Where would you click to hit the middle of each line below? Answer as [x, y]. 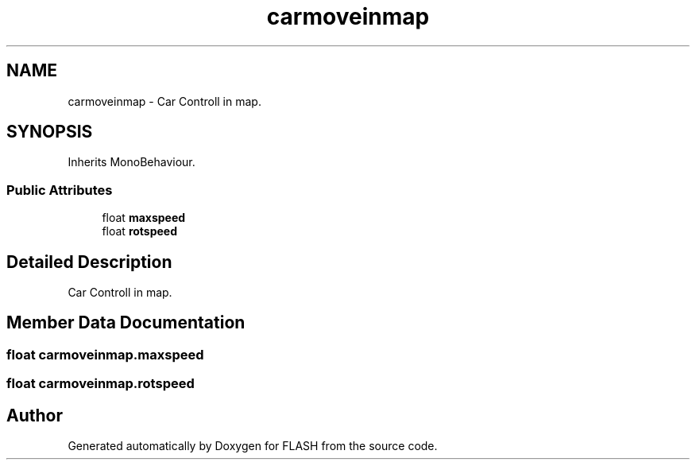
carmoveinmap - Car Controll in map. [164, 101]
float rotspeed [140, 231]
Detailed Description [89, 262]
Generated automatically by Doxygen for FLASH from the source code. [253, 446]
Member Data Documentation [126, 323]
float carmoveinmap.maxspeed [105, 354]
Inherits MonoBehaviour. [131, 162]
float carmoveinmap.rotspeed [101, 384]
